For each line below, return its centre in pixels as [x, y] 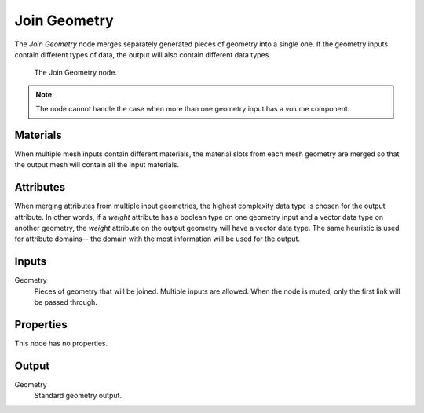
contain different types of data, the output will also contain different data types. [143, 54]
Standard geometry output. [78, 396]
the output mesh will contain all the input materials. [97, 165]
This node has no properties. [61, 344]
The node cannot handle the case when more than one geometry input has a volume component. [193, 109]
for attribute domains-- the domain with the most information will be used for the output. [157, 239]
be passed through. [66, 302]
